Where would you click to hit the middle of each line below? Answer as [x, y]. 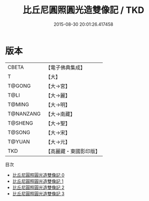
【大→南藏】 [60, 114]
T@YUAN [19, 141]
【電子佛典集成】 [66, 67]
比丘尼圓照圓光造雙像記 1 [38, 181]
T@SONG [19, 132]
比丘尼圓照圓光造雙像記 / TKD [83, 10]
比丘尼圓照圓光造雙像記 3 [38, 194]
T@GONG [19, 86]
